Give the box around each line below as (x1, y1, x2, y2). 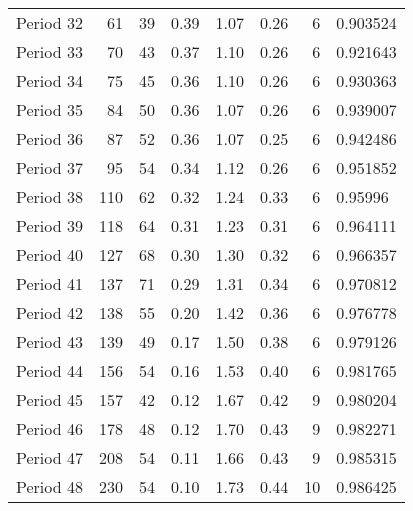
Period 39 (16, 214, 83, 237)
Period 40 (16, 243, 83, 266)
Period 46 (16, 417, 83, 440)
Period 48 (16, 475, 83, 498)
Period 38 (16, 185, 83, 208)
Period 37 (16, 156, 83, 179)
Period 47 (16, 446, 83, 469)
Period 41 (16, 272, 83, 295)
